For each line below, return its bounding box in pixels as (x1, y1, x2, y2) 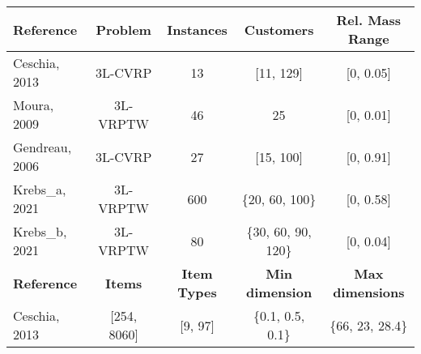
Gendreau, (13, 138, 72, 156)
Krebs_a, (13, 180, 66, 198)
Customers (244, 19, 314, 39)
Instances (167, 19, 228, 39)
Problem (96, 19, 151, 39)
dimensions (333, 283, 405, 301)
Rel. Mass (336, 11, 402, 29)
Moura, (13, 96, 54, 114)
